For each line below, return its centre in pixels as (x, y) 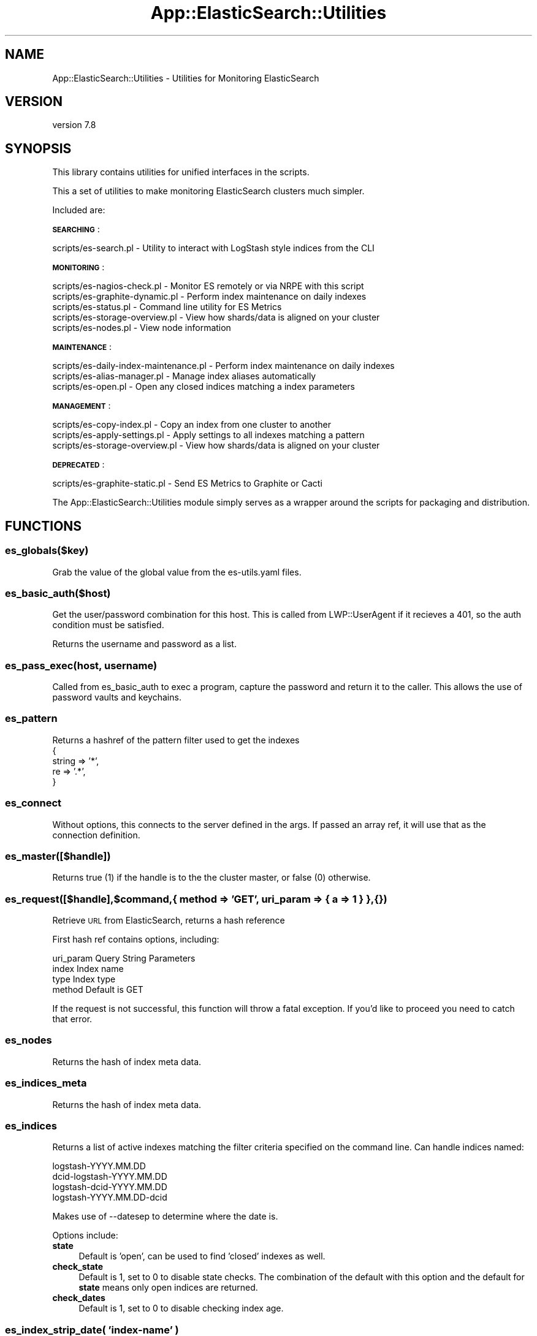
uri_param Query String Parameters (124, 958)
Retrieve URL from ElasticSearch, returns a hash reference (169, 920)
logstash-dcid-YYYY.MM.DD (110, 1187)
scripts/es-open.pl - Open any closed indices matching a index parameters (204, 387)
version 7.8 (74, 125)
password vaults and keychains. (117, 697)
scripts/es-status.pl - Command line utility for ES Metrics (167, 307)
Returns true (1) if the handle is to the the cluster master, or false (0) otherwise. (211, 878)
